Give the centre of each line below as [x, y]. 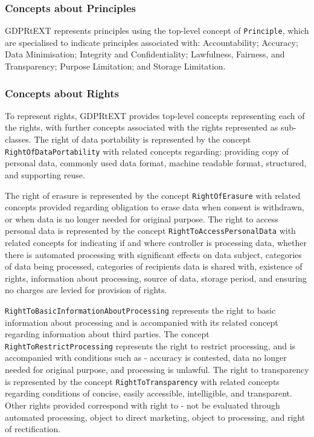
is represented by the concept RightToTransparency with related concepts [142, 381]
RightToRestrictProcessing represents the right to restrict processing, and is [150, 345]
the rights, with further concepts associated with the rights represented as [142, 127]
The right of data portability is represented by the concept [143, 139]
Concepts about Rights [62, 93]
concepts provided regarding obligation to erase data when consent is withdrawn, [155, 207]
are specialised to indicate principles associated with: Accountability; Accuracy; [152, 42]
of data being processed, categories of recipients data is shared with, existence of [154, 266]
